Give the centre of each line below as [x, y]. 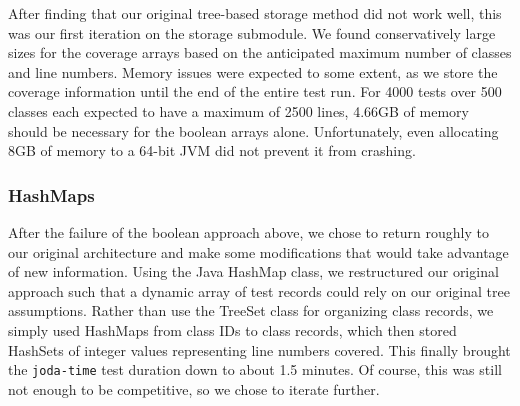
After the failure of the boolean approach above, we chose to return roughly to [248, 231]
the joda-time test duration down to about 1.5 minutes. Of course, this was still [255, 369]
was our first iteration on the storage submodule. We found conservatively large [252, 32]
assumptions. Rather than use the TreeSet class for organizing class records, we [251, 310]
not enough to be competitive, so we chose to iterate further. [194, 388]
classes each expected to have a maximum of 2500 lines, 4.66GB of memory [238, 110]
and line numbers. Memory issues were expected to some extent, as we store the [253, 71]
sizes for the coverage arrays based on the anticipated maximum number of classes [260, 52]
